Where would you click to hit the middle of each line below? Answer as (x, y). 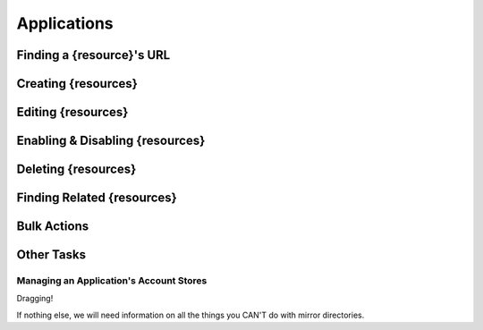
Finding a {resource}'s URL (93, 55)
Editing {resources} (72, 112)
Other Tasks (51, 255)
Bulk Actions (53, 227)
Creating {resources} (77, 84)
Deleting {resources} (76, 169)
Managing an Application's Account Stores (112, 281)
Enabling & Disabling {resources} (111, 141)
